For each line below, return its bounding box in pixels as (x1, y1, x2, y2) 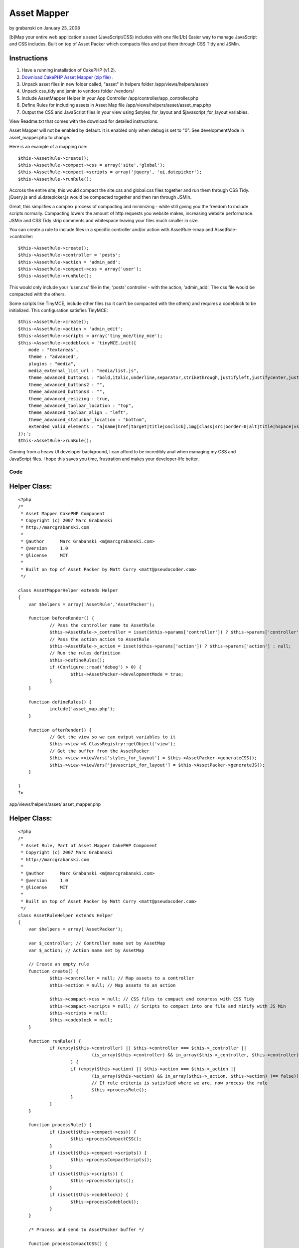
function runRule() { (28, 1038, 82, 1044)
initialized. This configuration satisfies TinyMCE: (9, 307, 108, 313)
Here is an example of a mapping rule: (9, 144, 88, 150)
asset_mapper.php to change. (9, 134, 71, 140)
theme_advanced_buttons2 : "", (28, 382, 105, 387)
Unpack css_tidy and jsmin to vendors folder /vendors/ (21, 88, 135, 94)
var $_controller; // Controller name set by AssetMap (28, 940, 165, 946)
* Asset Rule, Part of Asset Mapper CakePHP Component (20, 843, 157, 848)
